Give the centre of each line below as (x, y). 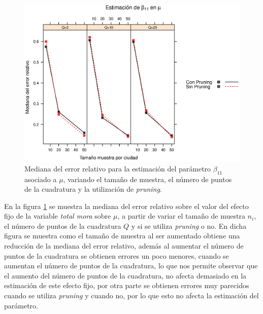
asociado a (41, 179)
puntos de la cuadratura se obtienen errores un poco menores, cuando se (117, 255)
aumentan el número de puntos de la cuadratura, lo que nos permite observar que (131, 266)
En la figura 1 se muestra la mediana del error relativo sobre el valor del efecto (126, 206)
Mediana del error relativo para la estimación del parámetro (118, 168)
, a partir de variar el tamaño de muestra (181, 216)
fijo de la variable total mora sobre (58, 216)
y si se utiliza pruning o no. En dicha (189, 225)
